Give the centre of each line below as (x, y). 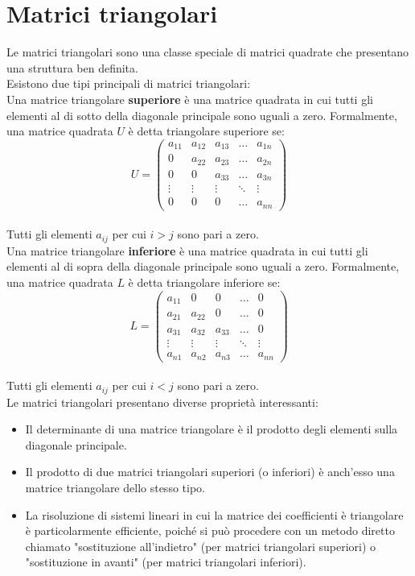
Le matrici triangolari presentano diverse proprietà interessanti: (162, 402)
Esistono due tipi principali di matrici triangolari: (129, 83)
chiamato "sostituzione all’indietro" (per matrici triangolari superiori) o (201, 546)
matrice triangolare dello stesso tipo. (115, 487)
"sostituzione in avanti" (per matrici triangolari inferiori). (166, 562)
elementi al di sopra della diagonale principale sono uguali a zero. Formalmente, (203, 266)
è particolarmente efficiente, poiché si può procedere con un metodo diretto (210, 530)
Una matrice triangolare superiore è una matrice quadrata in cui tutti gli (190, 99)
